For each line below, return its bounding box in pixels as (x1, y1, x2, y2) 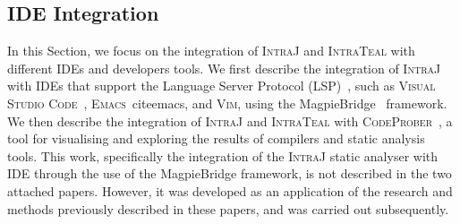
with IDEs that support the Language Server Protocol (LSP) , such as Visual (7, 76, 436, 95)
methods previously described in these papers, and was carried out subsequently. (7, 199, 449, 218)
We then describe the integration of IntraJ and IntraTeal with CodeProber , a (7, 111, 453, 130)
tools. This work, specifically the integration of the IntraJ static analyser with (7, 146, 439, 165)
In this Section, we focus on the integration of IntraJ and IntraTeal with (7, 41, 415, 60)
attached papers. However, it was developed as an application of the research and (7, 181, 453, 200)
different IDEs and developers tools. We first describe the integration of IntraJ (7, 58, 441, 77)
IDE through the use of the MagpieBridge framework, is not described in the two (7, 164, 452, 183)
